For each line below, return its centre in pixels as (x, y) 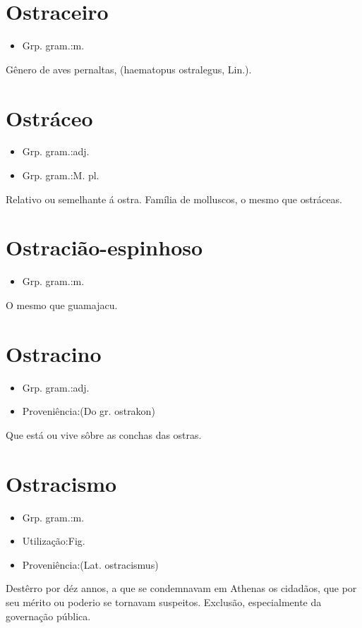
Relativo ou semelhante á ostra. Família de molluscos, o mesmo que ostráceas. (174, 199)
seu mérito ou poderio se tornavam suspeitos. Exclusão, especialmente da (164, 602)
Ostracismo (61, 483)
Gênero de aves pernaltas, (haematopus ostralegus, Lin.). (129, 69)
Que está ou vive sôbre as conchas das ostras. (104, 434)
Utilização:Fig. (54, 541)
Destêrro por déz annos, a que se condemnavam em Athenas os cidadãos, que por (181, 588)
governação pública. (48, 616)
